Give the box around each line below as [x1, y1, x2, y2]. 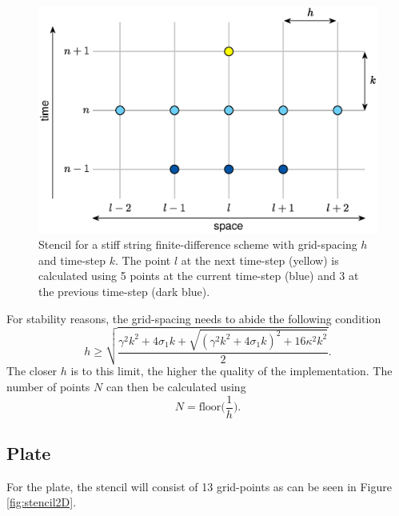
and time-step [38, 251, 106, 268]
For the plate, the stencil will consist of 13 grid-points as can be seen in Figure [6, 478, 393, 494]
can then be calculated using [106, 378, 246, 395]
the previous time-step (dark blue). [38, 283, 210, 299]
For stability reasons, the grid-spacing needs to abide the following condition [6, 310, 381, 326]
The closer [6, 362, 58, 379]
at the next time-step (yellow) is [181, 251, 339, 268]
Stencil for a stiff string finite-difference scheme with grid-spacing [38, 236, 357, 253]
